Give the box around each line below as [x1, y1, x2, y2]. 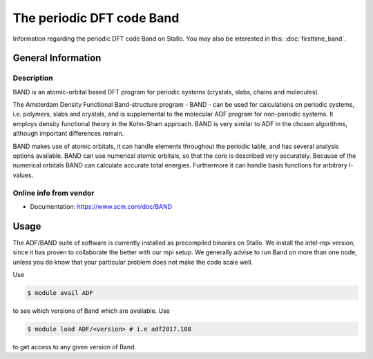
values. [12, 171, 34, 179]
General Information [12, 52, 102, 64]
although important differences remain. [12, 130, 124, 138]
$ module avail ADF [27, 289, 93, 297]
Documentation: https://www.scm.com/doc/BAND [30, 202, 173, 210]
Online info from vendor [12, 188, 95, 198]
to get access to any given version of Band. [12, 342, 137, 351]
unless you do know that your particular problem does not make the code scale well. [12, 258, 254, 266]
